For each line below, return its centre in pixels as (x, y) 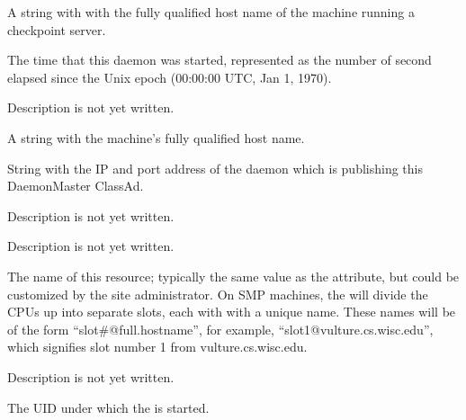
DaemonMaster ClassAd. (76, 186)
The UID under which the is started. (108, 407)
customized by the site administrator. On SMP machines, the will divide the (218, 294)
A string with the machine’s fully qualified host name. (156, 137)
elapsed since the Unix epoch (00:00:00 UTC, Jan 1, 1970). (170, 77)
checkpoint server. (57, 29)
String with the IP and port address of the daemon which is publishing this (215, 168)
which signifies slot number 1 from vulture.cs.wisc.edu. (157, 347)
